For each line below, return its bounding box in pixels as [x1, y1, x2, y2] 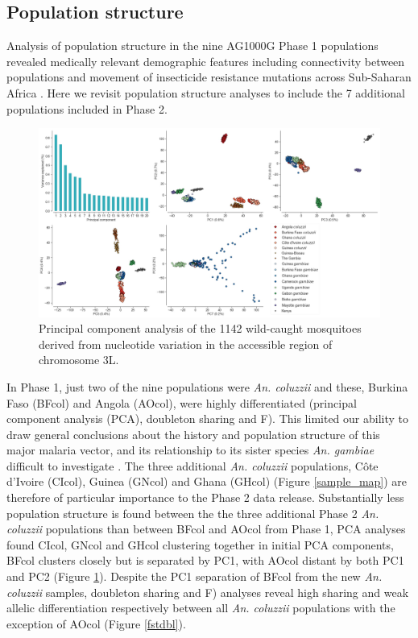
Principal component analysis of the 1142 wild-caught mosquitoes [39, 320, 362, 337]
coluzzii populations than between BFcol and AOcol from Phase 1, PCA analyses [6, 520, 406, 537]
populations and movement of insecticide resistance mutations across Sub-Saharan [6, 68, 412, 85]
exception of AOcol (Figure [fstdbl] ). [6, 615, 186, 632]
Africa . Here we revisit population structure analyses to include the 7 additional [6, 84, 405, 101]
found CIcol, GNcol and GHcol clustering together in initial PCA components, [6, 536, 394, 553]
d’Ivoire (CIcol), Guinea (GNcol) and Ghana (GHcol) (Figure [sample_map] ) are [6, 473, 408, 490]
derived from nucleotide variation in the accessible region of [39, 335, 333, 352]
